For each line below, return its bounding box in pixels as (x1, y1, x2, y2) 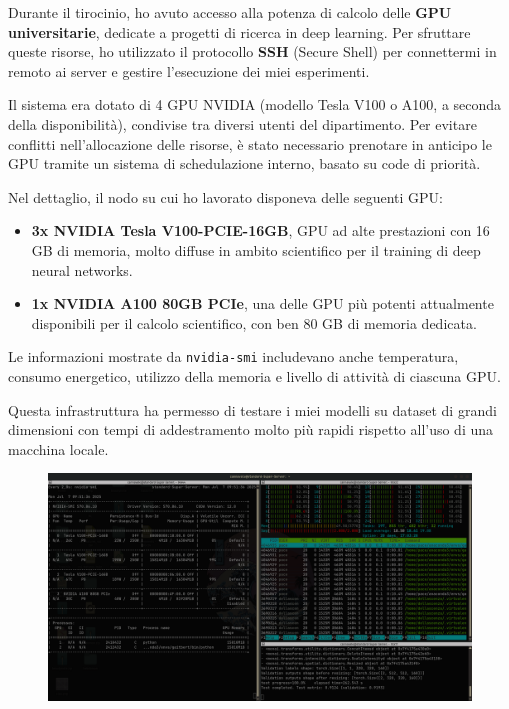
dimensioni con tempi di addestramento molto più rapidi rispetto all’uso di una (8, 419, 494, 440)
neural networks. (31, 259, 133, 280)
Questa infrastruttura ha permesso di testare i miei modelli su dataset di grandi (8, 399, 497, 420)
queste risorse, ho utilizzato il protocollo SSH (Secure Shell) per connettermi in (8, 41, 497, 62)
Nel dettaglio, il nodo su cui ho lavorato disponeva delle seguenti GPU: (8, 186, 443, 207)
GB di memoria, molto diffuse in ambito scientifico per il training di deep (31, 239, 481, 260)
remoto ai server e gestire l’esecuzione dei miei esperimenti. (8, 60, 370, 81)
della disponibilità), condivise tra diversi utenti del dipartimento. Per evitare (8, 113, 477, 134)
